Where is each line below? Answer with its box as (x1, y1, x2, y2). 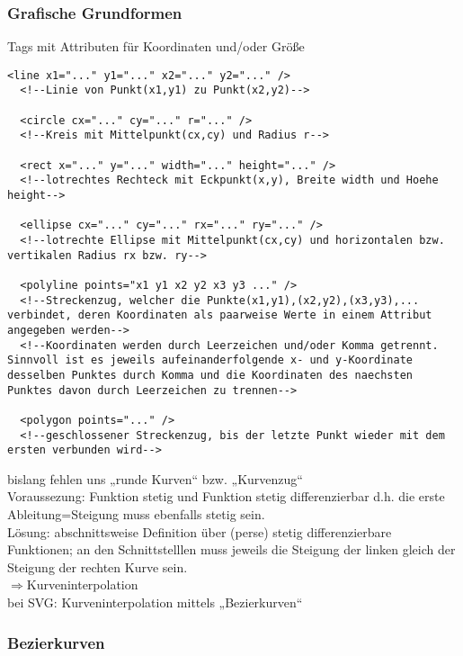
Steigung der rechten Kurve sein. (7, 557, 188, 576)
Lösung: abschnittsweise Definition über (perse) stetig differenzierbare (7, 522, 392, 541)
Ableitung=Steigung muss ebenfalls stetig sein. (7, 505, 265, 524)
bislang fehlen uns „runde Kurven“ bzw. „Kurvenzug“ (7, 469, 303, 488)
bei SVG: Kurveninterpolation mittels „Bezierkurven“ (7, 593, 303, 612)
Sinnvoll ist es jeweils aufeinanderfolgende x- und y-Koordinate (7, 354, 414, 367)
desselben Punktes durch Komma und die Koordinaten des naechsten (7, 368, 414, 382)
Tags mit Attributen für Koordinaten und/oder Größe (7, 37, 305, 56)
